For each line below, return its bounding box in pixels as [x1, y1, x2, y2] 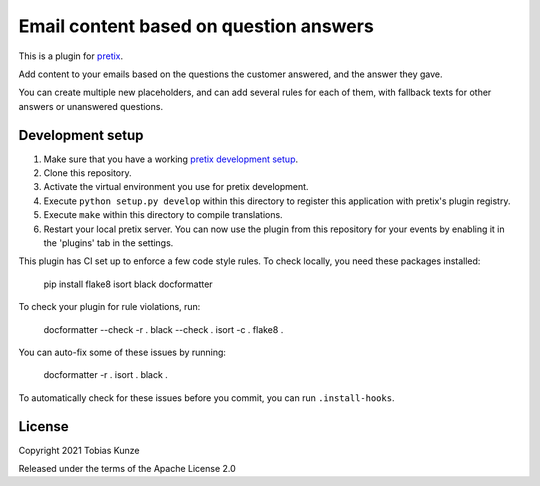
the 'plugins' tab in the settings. [43, 236, 174, 249]
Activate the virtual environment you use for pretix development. [43, 181, 309, 193]
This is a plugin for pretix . [18, 50, 124, 62]
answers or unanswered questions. [18, 100, 164, 112]
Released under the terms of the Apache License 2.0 [18, 463, 237, 474]
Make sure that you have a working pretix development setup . [43, 153, 299, 165]
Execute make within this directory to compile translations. [43, 209, 284, 221]
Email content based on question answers [18, 15, 374, 37]
